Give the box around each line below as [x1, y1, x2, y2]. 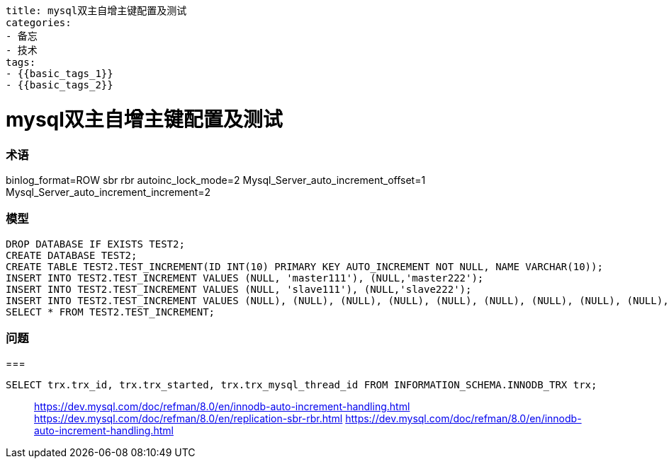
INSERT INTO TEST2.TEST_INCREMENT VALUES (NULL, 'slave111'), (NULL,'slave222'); [6, 283, 472, 295]
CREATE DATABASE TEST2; [6, 249, 137, 261]
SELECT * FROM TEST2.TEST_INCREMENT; [6, 306, 215, 318]
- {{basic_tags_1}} [6, 68, 113, 79]
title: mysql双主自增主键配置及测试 [6, 5, 187, 16]
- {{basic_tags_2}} [6, 79, 113, 91]
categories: [6, 17, 72, 28]
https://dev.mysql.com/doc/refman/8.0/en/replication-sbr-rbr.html [34, 412, 343, 425]
